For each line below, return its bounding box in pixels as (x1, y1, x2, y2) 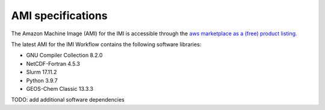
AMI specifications (11, 9, 108, 22)
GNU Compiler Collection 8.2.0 (26, 51, 103, 59)
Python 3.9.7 (26, 77, 58, 84)
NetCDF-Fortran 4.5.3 (26, 60, 81, 67)
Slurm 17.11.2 (26, 69, 57, 76)
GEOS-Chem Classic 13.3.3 (26, 85, 93, 92)
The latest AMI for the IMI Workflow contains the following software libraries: (11, 41, 202, 48)
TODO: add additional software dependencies (11, 96, 125, 103)
